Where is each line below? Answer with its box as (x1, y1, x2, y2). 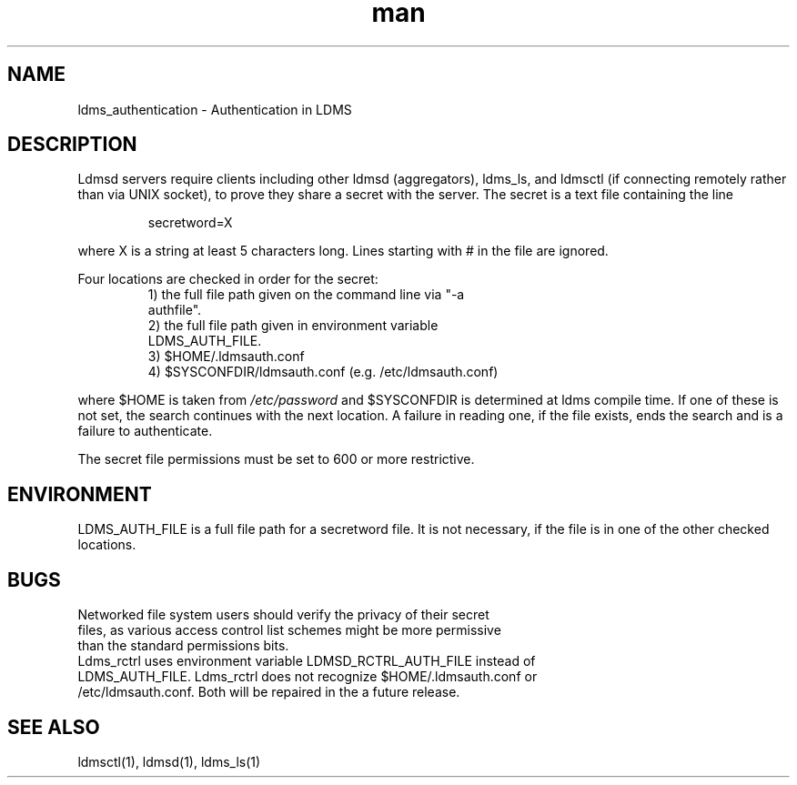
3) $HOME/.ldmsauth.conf (147, 348, 305, 365)
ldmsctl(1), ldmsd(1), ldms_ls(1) (77, 753, 261, 770)
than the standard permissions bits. (77, 638, 289, 654)
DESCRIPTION (7, 133, 137, 156)
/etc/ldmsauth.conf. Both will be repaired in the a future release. (77, 684, 460, 700)
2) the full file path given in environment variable (147, 317, 439, 334)
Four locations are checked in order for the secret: (77, 271, 378, 287)
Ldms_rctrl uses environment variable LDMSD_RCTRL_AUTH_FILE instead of (77, 653, 536, 669)
